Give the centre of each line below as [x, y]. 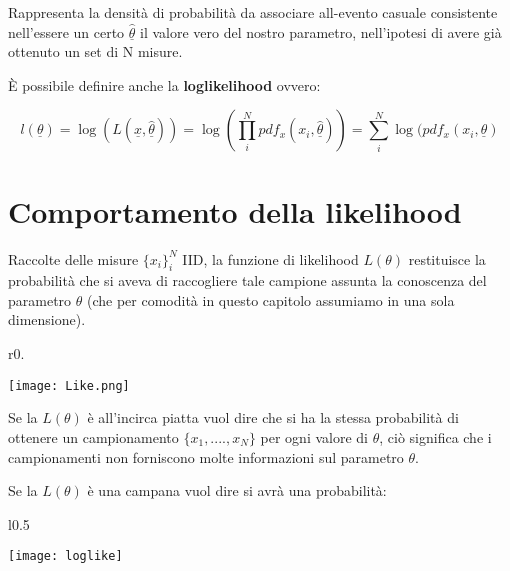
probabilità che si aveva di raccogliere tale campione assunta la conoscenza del [247, 280]
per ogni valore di [314, 436]
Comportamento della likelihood [235, 210]
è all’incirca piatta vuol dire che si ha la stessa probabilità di [273, 417]
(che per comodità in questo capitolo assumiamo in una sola [270, 299]
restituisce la [447, 258]
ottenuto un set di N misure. [95, 51]
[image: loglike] [65, 556]
